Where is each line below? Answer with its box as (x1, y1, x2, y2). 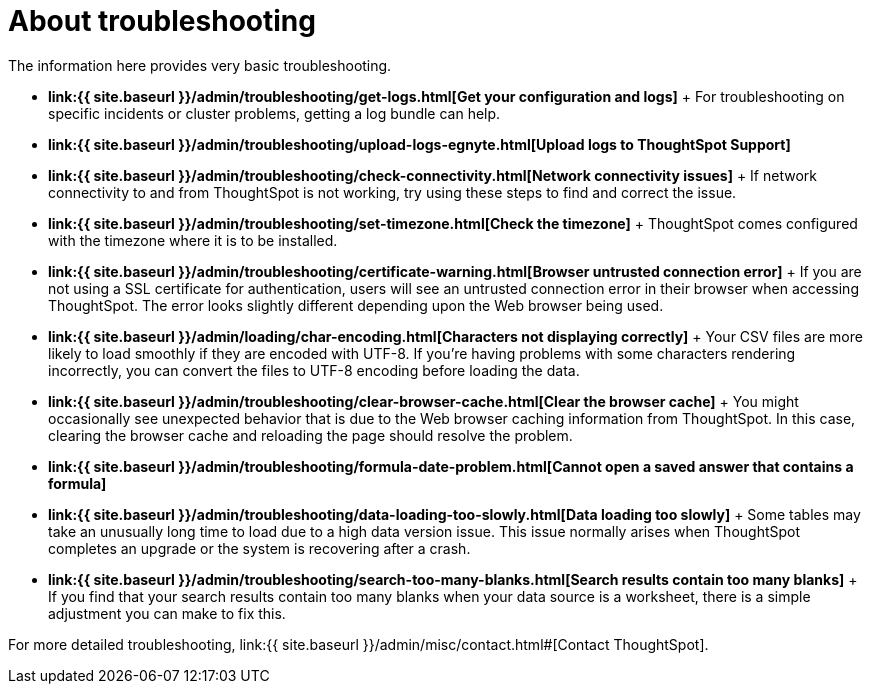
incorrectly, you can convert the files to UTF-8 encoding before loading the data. (48, 361, 580, 379)
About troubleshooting (8, 4, 316, 38)
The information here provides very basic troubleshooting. (8, 56, 392, 74)
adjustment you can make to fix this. (48, 604, 286, 622)
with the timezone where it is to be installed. (48, 231, 338, 249)
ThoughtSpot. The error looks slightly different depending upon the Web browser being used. (48, 296, 664, 314)
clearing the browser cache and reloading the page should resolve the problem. (48, 426, 573, 444)
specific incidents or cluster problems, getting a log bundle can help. (48, 104, 501, 122)
